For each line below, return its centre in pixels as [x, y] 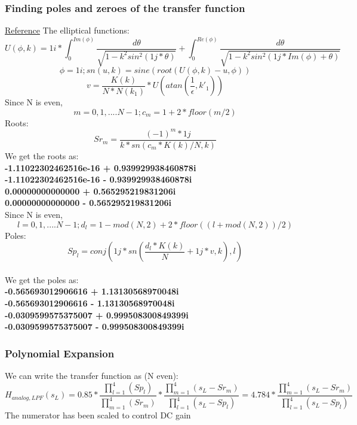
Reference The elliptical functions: [67, 30]
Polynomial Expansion [60, 353]
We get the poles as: [42, 279]
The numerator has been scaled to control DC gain [98, 415]
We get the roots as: [42, 155]
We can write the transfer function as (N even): [92, 375]
